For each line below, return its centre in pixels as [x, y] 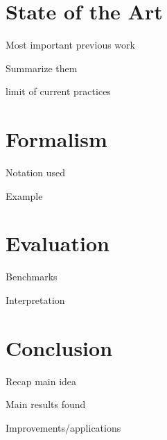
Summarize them [42, 68]
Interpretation [35, 299]
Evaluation [58, 243]
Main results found [46, 404]
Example [24, 195]
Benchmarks [32, 277]
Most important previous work [70, 45]
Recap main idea [41, 381]
